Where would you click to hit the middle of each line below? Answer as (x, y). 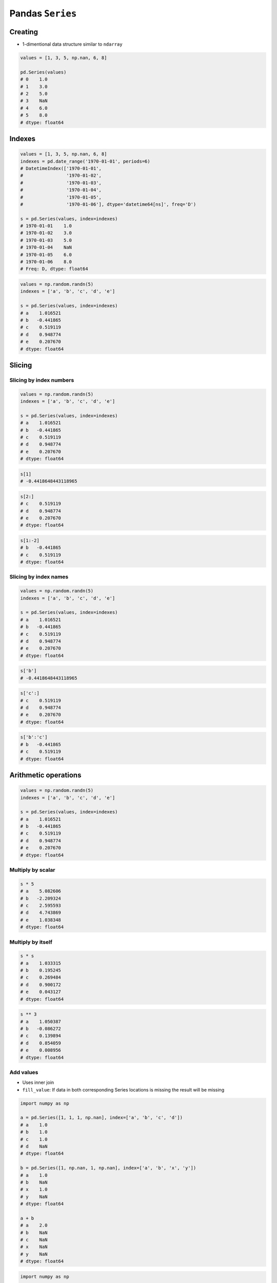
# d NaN (34, 1146)
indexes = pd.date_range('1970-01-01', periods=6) (85, 161)
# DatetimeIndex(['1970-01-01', (61, 168)
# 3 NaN (34, 101)
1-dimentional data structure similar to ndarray (72, 44)
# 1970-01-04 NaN (46, 247)
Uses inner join (38, 1082)
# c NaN (34, 1240)
